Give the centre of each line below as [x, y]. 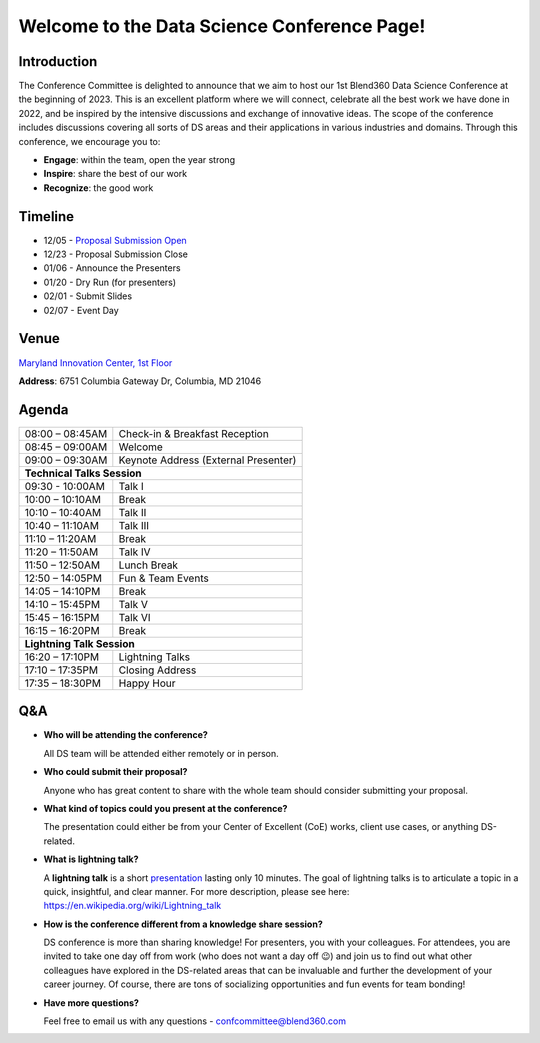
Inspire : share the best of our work [115, 174]
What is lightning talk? [91, 859]
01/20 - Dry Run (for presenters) [110, 282]
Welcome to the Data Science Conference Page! [222, 26]
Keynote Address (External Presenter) [207, 460]
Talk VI [134, 617]
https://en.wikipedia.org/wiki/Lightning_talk [132, 906]
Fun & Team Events [163, 578]
